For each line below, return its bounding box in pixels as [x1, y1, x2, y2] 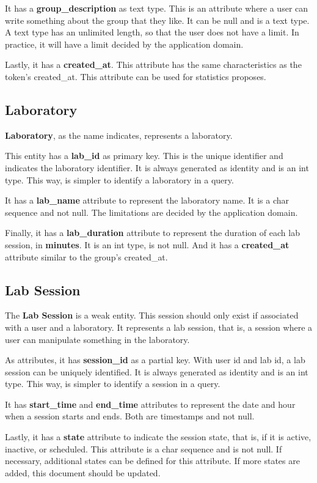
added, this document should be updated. [5, 466, 161, 479]
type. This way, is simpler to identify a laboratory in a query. [5, 173, 234, 186]
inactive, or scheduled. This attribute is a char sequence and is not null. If [5, 442, 282, 455]
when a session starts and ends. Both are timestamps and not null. [5, 410, 255, 422]
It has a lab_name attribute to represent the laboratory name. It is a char [5, 194, 289, 207]
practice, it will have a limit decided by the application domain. [5, 37, 244, 50]
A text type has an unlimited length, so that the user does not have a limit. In [5, 26, 299, 39]
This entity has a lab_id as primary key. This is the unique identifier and [5, 149, 283, 162]
